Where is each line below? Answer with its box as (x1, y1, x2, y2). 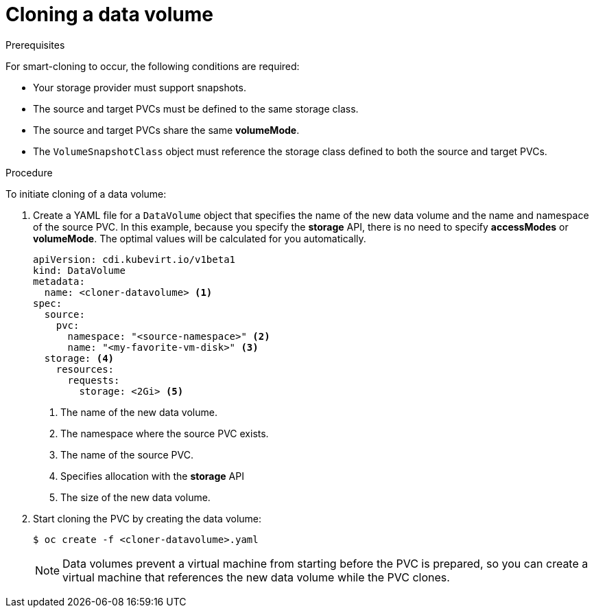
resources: (56, 363, 115, 375)
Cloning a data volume (5, 3, 214, 26)
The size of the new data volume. (60, 491, 211, 503)
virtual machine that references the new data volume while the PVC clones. (62, 570, 450, 584)
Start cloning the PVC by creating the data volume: (33, 512, 262, 524)
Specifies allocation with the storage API (60, 470, 244, 482)
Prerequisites (5, 38, 65, 51)
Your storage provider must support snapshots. (33, 81, 246, 93)
